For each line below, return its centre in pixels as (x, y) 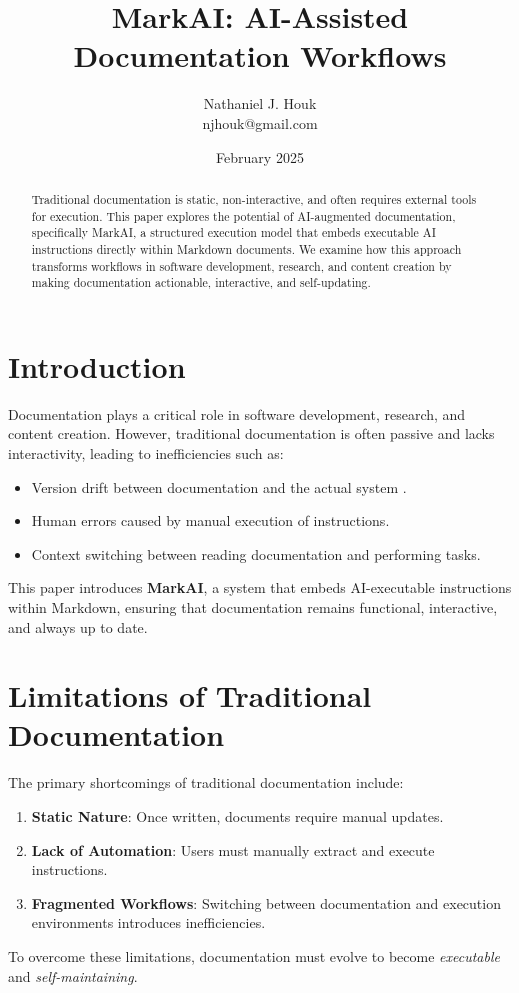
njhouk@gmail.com (260, 122)
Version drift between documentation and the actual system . (219, 486)
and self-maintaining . (73, 975)
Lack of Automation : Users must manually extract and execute (233, 849)
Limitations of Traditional (190, 695)
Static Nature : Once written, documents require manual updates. (237, 816)
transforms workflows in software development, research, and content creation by (241, 265)
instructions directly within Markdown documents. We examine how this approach (246, 248)
